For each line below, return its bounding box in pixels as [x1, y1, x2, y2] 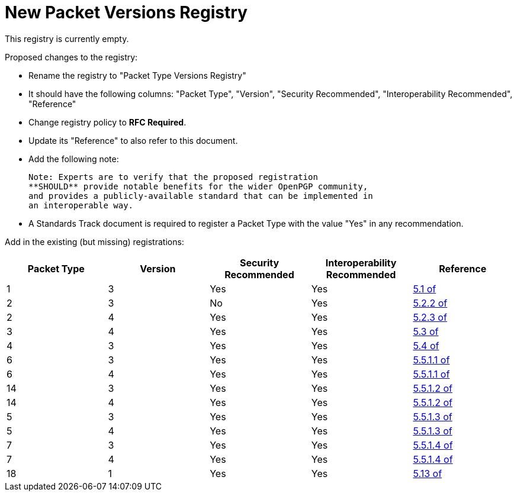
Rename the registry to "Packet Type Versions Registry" [28, 70, 246, 80]
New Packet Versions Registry [5, 2, 248, 22]
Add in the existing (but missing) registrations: [5, 236, 184, 247]
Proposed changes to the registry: [5, 51, 138, 62]
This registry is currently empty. [5, 33, 129, 44]
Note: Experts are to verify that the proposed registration [28, 172, 318, 182]
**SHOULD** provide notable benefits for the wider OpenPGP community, [28, 181, 368, 191]
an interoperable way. [28, 200, 134, 210]
